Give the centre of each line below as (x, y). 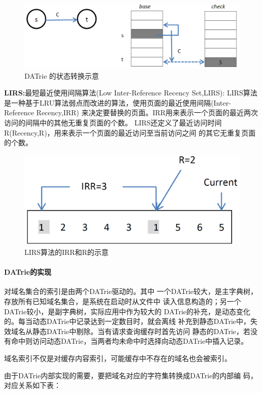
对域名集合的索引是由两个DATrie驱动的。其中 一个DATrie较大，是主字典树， (131, 291)
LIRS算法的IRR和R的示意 (67, 252)
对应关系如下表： (32, 385)
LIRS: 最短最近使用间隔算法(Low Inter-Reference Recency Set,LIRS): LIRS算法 (131, 93)
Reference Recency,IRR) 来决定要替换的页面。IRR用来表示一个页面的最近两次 (131, 112)
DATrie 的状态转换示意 (62, 75)
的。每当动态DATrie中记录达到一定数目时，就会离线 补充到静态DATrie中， (127, 321)
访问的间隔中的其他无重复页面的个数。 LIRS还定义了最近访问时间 (113, 123)
